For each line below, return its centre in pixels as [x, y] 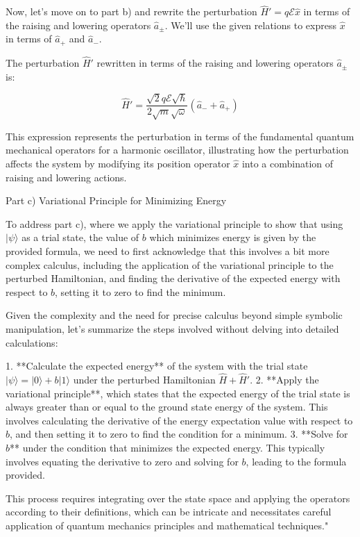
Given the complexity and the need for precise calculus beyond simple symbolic [174, 315]
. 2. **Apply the [284, 379]
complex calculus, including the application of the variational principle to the [170, 264]
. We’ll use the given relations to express [250, 25]
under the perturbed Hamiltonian [144, 379]
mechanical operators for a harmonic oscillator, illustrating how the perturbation [177, 150]
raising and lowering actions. [66, 177]
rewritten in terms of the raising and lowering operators [215, 63]
